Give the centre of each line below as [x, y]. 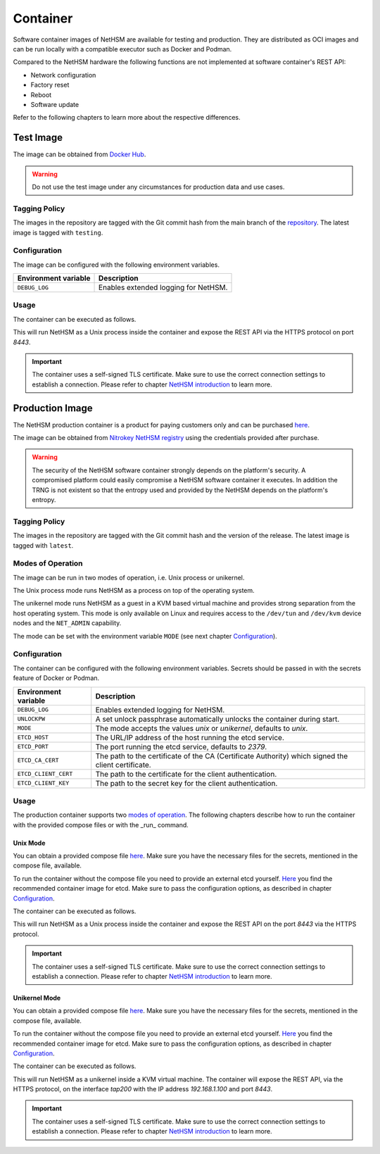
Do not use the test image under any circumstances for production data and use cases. [158, 187]
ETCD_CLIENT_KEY [43, 783]
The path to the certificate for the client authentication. [186, 774]
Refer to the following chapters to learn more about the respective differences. [127, 118]
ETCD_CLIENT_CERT [45, 774]
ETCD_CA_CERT [38, 760]
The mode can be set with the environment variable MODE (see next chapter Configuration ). [145, 636]
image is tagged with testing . [58, 232]
